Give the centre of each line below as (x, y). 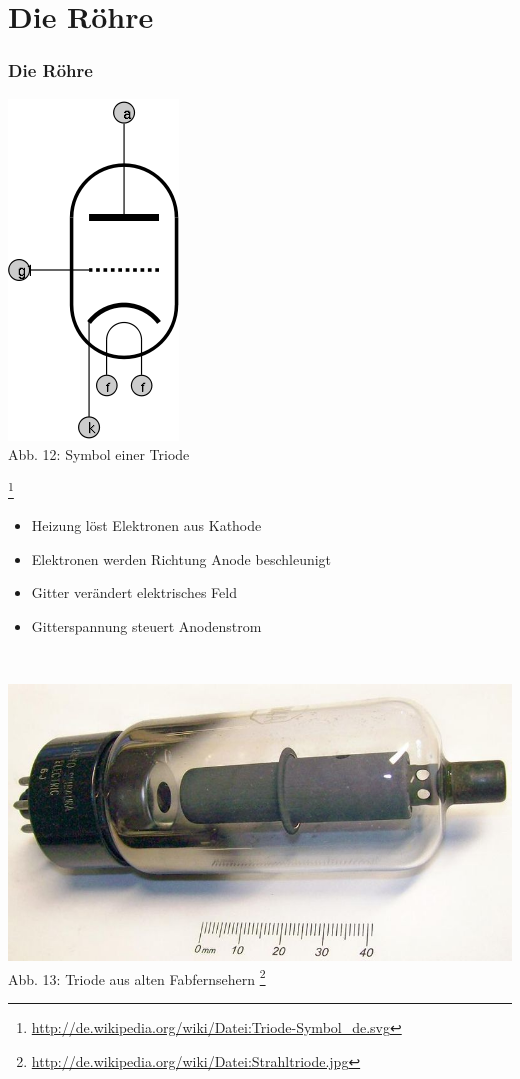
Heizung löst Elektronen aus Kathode (146, 525)
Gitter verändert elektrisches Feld (134, 592)
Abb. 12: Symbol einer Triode (99, 454)
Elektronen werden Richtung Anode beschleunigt (181, 558)
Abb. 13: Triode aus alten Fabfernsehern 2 (137, 977)
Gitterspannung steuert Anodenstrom (146, 625)
